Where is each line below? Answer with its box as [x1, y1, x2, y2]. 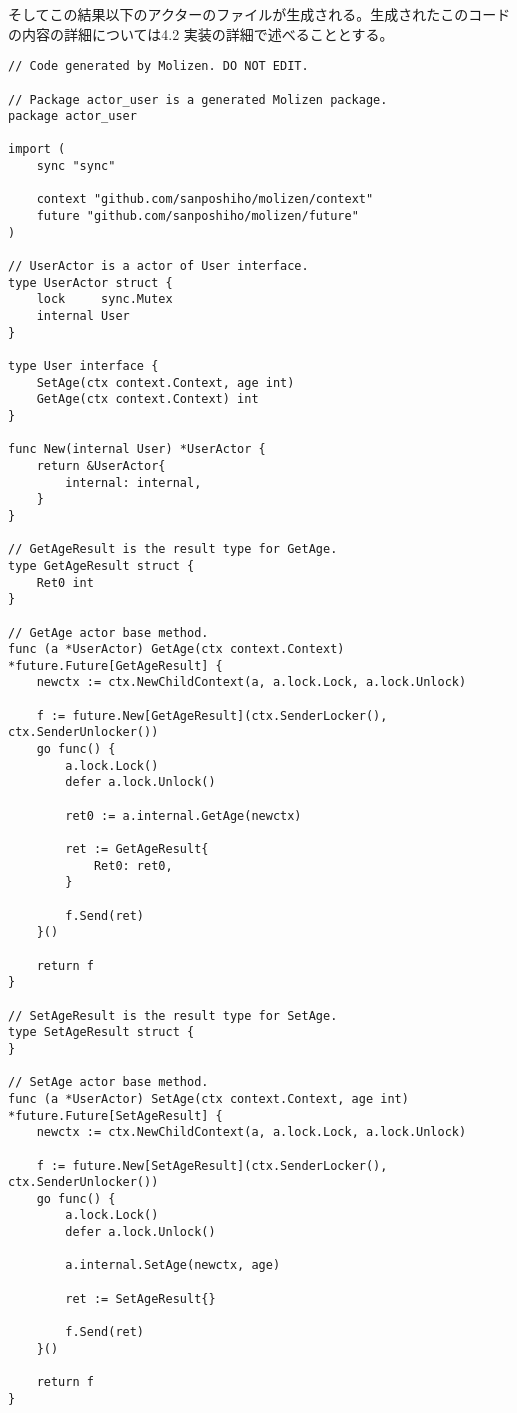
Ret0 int [36, 575, 94, 590]
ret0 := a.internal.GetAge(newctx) [65, 808, 302, 823]
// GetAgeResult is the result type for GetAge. [8, 542, 338, 557]
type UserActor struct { [8, 275, 173, 290]
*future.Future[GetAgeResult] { [8, 658, 223, 673]
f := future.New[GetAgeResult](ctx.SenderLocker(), [36, 708, 388, 723]
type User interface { [8, 359, 159, 373]
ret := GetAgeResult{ [65, 842, 209, 857]
